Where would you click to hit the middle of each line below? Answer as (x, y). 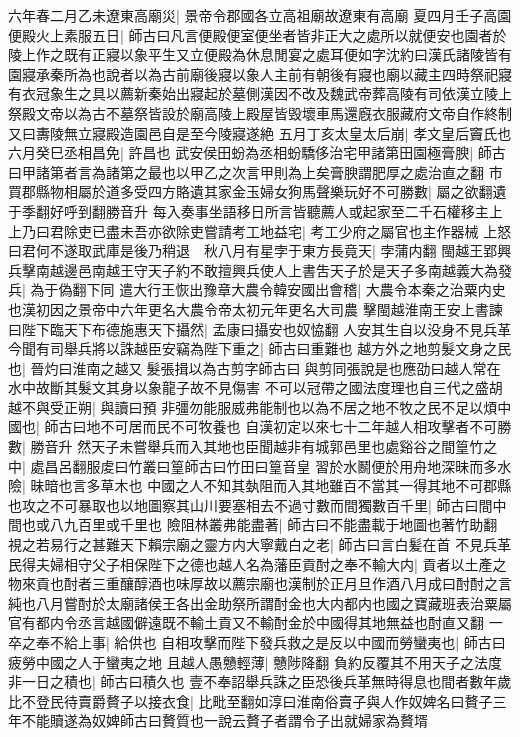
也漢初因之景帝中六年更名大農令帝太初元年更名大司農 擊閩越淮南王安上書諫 (255, 308)
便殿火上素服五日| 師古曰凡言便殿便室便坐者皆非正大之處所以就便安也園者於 (257, 34)
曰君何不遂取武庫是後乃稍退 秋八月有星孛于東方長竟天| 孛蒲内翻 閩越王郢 (253, 250)
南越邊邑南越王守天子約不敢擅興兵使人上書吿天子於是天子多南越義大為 (266, 269)
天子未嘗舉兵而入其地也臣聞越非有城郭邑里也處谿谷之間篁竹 (287, 446)
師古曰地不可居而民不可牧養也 (142, 426)
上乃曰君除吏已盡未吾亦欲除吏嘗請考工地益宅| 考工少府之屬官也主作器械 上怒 (260, 230)
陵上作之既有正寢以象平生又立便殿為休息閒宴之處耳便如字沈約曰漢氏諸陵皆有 (260, 54)
